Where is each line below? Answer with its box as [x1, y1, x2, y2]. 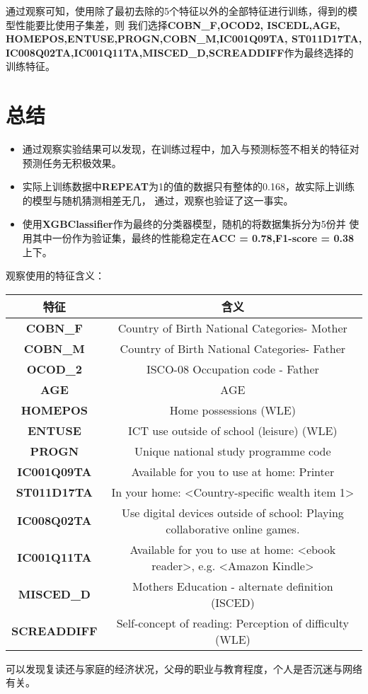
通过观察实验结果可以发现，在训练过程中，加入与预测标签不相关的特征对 [22, 141, 360, 156]
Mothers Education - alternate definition [132, 577, 333, 594]
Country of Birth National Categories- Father [120, 340, 346, 357]
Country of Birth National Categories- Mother [117, 319, 347, 336]
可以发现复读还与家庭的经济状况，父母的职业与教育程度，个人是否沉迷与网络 [6, 661, 362, 676]
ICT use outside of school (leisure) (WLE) [128, 422, 338, 439]
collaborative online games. [166, 520, 300, 537]
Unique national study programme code [134, 442, 331, 459]
